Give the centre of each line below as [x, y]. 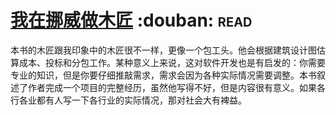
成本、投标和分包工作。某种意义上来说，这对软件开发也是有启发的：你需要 [172, 62]
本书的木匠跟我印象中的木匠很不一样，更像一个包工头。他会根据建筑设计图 [163, 50]
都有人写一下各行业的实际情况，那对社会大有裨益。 [141, 100]
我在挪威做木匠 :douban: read [131, 20]
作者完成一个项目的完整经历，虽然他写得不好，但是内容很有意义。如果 [172, 87]
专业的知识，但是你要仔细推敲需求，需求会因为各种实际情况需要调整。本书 [163, 75]
